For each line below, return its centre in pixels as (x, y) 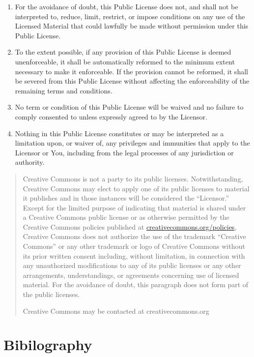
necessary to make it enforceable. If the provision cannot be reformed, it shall (131, 71)
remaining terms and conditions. (64, 90)
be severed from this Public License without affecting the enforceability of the (132, 81)
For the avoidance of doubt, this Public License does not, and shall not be (127, 6)
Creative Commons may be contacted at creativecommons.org (116, 311)
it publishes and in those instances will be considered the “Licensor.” (126, 198)
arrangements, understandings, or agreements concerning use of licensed (131, 275)
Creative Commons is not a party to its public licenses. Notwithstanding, (133, 178)
